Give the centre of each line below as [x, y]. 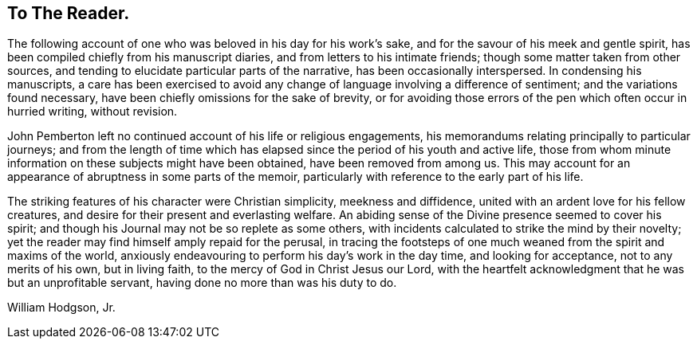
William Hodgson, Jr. [61, 308]
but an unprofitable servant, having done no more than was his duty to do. [202, 283]
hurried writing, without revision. [93, 112]
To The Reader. [69, 13]
